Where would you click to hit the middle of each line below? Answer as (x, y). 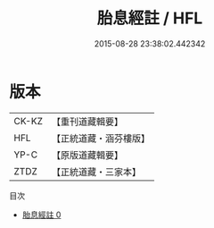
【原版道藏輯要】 (87, 155)
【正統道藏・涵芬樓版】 (100, 138)
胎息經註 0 (41, 215)
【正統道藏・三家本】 (96, 172)
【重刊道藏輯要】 (87, 122)
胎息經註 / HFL (150, 18)
